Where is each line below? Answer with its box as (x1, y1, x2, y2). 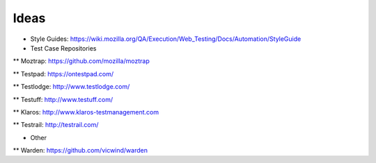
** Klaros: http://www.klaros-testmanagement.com (13, 108, 159, 116)
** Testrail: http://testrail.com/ (13, 121, 99, 129)
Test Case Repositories (30, 44, 97, 52)
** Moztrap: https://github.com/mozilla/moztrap (13, 57, 150, 65)
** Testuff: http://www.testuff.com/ (13, 95, 113, 103)
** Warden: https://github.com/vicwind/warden (13, 146, 148, 155)
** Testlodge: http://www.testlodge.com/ (13, 83, 130, 91)
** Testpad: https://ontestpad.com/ (13, 69, 114, 78)
